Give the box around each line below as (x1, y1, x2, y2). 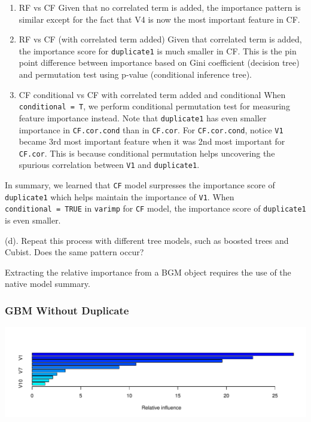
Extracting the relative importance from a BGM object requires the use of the (5, 265, 291, 278)
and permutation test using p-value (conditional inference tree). (19, 68, 252, 81)
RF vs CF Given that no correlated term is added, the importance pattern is (19, 1, 301, 13)
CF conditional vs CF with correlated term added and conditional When (19, 88, 286, 100)
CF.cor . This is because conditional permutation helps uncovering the (19, 146, 275, 159)
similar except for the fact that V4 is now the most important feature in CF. (19, 13, 300, 25)
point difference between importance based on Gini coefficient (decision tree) (19, 56, 300, 69)
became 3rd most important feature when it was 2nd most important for (19, 135, 285, 148)
